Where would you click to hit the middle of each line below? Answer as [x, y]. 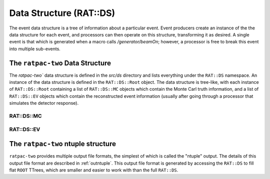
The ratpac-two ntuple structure [62, 144]
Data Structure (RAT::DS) [62, 13]
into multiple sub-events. [35, 49]
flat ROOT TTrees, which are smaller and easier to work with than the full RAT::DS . [94, 170]
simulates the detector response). [44, 103]
